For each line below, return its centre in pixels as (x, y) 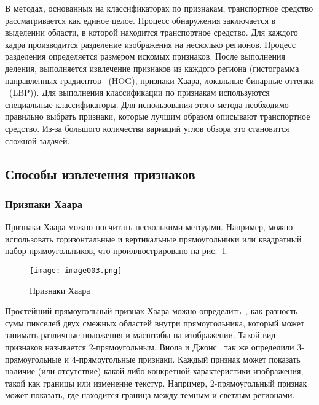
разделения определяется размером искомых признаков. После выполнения (145, 56)
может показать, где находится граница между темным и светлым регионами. (150, 395)
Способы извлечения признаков (100, 173)
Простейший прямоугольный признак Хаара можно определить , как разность (152, 311)
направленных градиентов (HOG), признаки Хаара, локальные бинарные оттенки (159, 80)
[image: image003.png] (76, 270)
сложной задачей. (37, 140)
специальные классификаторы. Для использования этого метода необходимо (147, 104)
